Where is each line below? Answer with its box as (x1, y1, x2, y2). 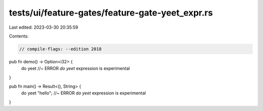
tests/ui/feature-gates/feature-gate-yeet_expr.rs (9, 7, 213, 18)
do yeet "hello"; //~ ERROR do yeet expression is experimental (21, 90, 146, 96)
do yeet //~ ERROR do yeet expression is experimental (21, 66, 130, 72)
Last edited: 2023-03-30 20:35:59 (9, 24, 78, 30)
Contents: (9, 33, 29, 39)
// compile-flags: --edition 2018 (19, 46, 102, 52)
